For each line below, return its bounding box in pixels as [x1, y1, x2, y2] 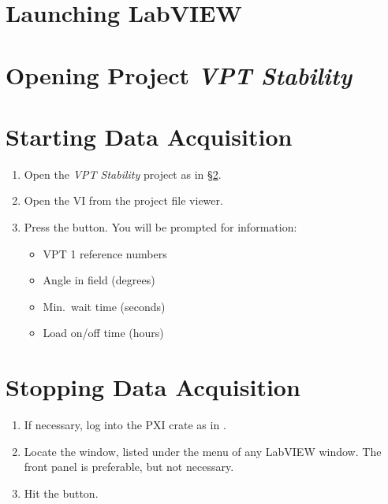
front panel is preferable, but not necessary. [24, 458, 234, 475]
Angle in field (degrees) [43, 272, 155, 288]
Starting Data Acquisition [6, 120, 293, 152]
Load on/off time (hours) [43, 324, 164, 341]
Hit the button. [24, 484, 99, 501]
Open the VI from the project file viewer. [24, 192, 223, 209]
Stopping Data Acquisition [6, 371, 300, 403]
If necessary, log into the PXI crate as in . [24, 417, 226, 433]
